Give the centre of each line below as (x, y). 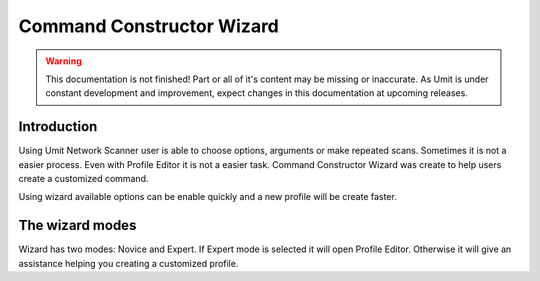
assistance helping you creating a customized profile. (128, 263)
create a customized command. (83, 179)
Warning (63, 61)
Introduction (58, 126)
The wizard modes (77, 225)
